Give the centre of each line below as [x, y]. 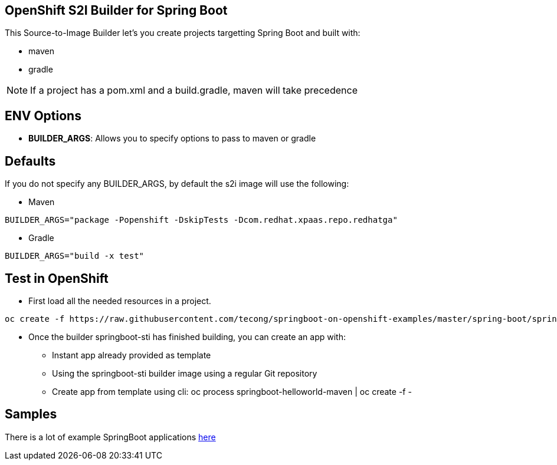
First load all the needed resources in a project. [120, 301]
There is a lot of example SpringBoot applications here [110, 437]
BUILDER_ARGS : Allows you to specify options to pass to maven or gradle [172, 138]
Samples [31, 414]
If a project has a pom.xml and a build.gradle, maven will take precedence [194, 90]
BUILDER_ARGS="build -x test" [75, 256]
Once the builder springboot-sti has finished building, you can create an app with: [187, 337]
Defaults [30, 161]
